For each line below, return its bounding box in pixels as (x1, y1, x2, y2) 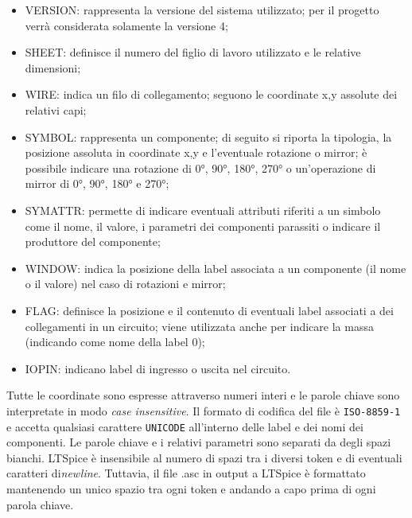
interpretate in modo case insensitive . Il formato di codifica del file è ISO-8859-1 (6, 402, 401, 419)
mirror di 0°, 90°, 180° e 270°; (25, 175, 169, 192)
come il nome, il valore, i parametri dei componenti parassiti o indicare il (25, 217, 381, 234)
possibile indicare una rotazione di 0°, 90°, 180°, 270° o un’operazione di (25, 159, 376, 176)
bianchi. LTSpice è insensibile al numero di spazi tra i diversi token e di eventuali (6, 449, 402, 465)
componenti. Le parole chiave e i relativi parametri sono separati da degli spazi (6, 434, 391, 450)
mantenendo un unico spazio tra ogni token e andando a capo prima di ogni (6, 480, 376, 497)
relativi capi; (25, 101, 87, 118)
